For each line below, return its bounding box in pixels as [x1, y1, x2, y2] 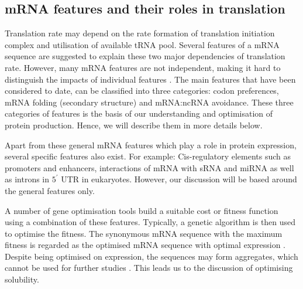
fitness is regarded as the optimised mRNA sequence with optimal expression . [5, 239, 286, 251]
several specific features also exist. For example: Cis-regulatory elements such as [5, 150, 291, 162]
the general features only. [5, 184, 95, 196]
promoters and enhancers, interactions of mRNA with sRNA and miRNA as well [5, 161, 294, 174]
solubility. [5, 273, 39, 285]
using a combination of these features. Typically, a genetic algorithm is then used [5, 216, 296, 228]
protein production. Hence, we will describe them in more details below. [5, 118, 263, 131]
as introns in [5, 173, 50, 185]
